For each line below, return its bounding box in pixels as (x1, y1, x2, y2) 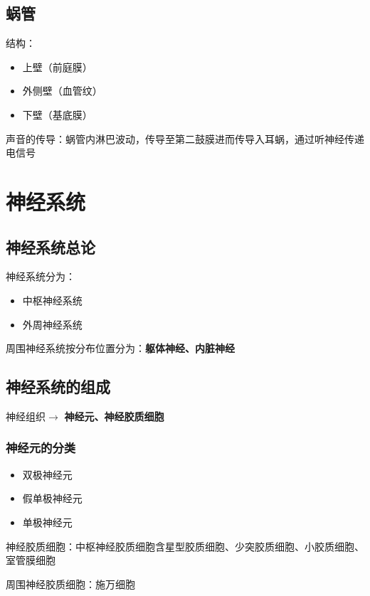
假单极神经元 (22, 491, 83, 506)
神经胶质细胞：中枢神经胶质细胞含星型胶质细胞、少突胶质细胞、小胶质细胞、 (6, 538, 364, 553)
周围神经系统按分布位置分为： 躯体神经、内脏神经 (6, 341, 235, 356)
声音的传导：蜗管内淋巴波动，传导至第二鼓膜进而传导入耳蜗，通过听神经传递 (6, 131, 364, 146)
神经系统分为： (6, 269, 75, 284)
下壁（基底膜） (22, 107, 92, 122)
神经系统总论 (6, 235, 95, 257)
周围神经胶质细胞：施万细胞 (6, 576, 135, 591)
